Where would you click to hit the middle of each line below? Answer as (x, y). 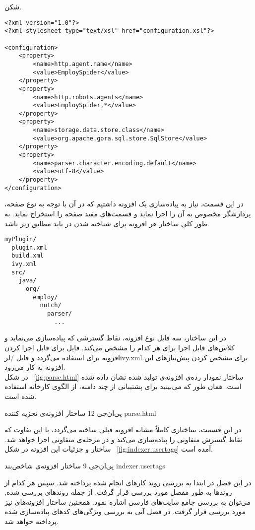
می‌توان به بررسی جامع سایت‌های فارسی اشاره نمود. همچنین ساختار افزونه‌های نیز (127, 501)
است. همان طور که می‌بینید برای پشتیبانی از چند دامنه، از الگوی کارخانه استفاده (123, 386)
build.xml (28, 256)
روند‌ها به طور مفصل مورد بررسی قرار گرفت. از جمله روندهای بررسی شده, (118, 492)
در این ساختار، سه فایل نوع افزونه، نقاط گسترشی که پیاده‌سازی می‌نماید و (115, 338)
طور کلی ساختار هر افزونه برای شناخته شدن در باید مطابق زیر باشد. (107, 223)
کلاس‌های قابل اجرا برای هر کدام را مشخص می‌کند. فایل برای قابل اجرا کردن (120, 347)
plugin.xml (29, 247)
